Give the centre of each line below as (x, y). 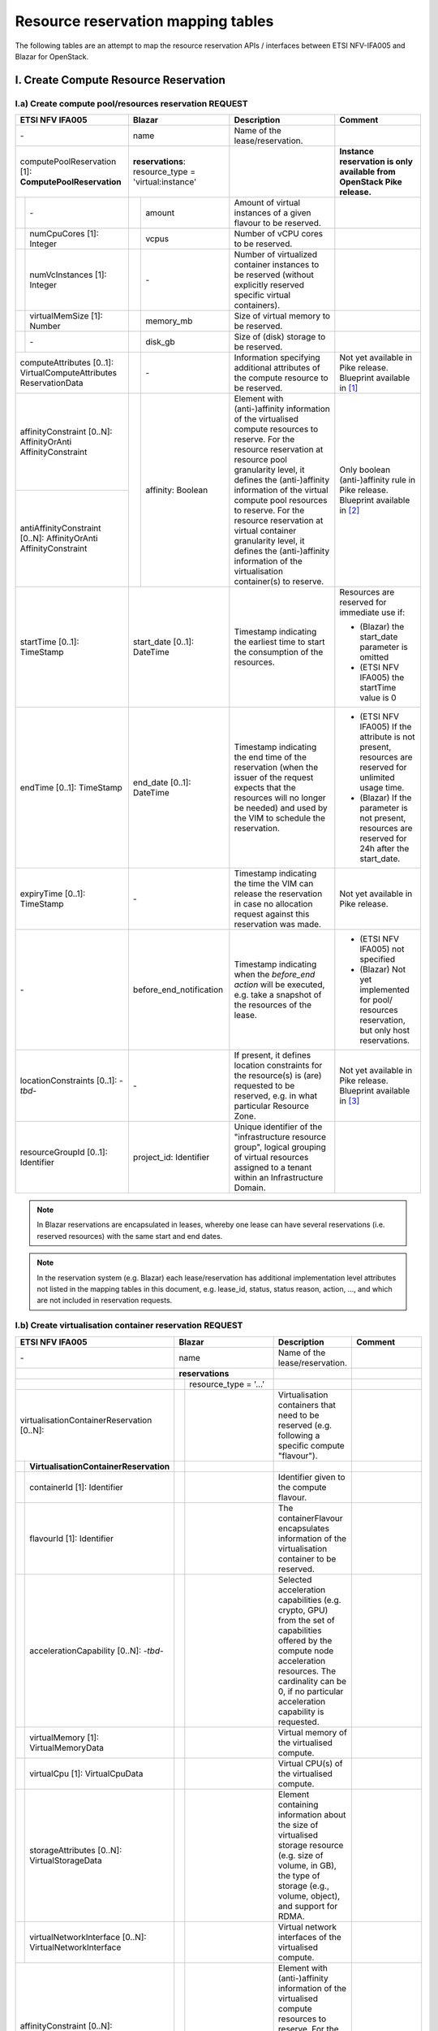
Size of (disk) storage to (280, 337)
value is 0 (378, 698)
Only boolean (365, 470)
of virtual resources (271, 1158)
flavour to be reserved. (278, 223)
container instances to (277, 265)
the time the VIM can (274, 884)
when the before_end (275, 975)
